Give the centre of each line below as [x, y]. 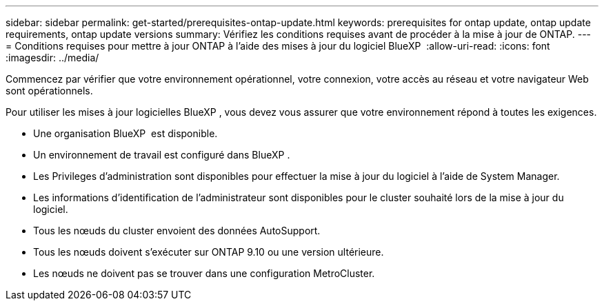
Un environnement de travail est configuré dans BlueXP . [162, 155]
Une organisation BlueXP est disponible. [125, 133]
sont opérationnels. [49, 91]
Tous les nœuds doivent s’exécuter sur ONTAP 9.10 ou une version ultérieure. [209, 252]
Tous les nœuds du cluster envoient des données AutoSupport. [177, 231]
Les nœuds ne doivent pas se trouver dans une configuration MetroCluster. [204, 273]
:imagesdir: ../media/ [52, 58]
